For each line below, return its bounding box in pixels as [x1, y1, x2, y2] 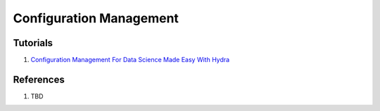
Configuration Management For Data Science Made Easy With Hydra [30, 56, 230, 64]
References [13, 73, 65, 85]
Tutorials [13, 37, 53, 49]
